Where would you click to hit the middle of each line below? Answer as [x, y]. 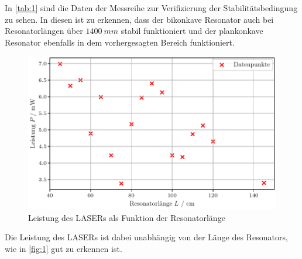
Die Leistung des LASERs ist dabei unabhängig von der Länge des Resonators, [146, 237]
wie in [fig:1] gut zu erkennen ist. [64, 248]
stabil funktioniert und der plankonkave [192, 31]
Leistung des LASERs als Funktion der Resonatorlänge [127, 217]
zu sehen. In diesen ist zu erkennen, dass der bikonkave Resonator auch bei [139, 19]
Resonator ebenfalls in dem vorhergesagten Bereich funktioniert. [120, 42]
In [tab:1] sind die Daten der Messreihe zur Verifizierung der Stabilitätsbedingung [151, 8]
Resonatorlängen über [44, 31]
